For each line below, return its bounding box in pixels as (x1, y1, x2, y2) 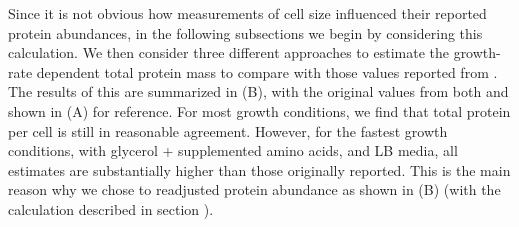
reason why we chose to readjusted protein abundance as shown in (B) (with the (8, 179, 501, 200)
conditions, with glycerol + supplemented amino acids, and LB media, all (8, 140, 458, 161)
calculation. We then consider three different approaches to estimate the (8, 42, 449, 63)
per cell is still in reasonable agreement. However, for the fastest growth (8, 120, 448, 141)
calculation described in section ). (8, 198, 214, 219)
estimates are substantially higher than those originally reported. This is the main (8, 159, 511, 180)
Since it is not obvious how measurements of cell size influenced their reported (8, 3, 487, 23)
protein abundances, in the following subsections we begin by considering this (8, 22, 483, 43)
